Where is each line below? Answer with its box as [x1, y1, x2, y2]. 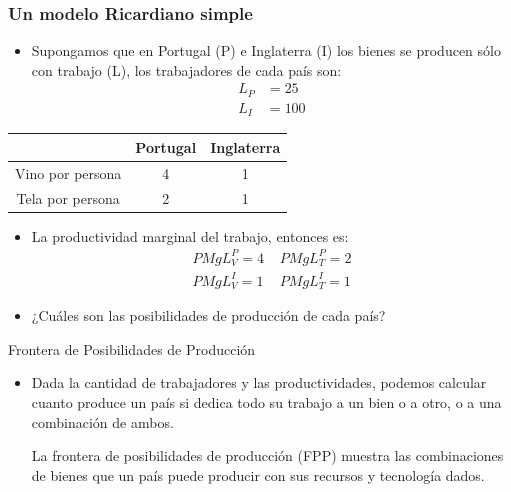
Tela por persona [16, 187, 120, 208]
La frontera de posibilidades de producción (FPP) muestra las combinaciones [31, 445, 504, 466]
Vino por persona [15, 162, 122, 183]
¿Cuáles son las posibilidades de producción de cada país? [31, 305, 386, 326]
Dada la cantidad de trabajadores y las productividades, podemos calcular [31, 372, 487, 393]
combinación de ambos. [31, 411, 174, 432]
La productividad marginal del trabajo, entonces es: [31, 225, 349, 246]
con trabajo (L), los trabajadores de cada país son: [31, 59, 342, 80]
